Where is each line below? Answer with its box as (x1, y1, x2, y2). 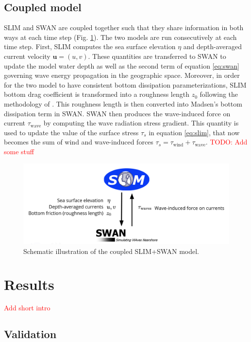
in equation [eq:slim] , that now (149, 127, 240, 137)
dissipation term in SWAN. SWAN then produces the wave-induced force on (4, 108, 231, 118)
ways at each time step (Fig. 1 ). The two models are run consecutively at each (4, 32, 237, 42)
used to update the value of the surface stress (4, 127, 139, 137)
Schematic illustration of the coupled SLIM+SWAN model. (23, 246, 200, 256)
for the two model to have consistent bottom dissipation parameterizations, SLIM (4, 79, 247, 90)
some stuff (4, 146, 34, 156)
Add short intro (4, 303, 50, 313)
